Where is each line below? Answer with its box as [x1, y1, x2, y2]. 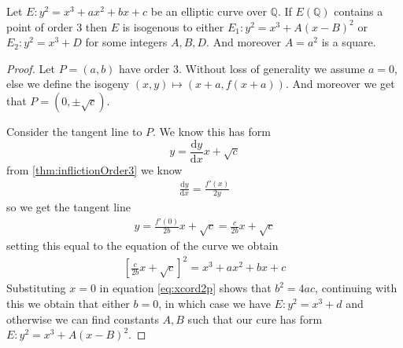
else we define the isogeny [6, 75, 130, 92]
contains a [334, 3, 383, 19]
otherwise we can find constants [6, 310, 159, 327]
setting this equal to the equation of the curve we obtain [6, 237, 279, 254]
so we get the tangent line [6, 199, 131, 215]
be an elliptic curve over [150, 3, 267, 19]
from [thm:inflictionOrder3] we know [6, 161, 183, 178]
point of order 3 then [6, 18, 108, 35]
